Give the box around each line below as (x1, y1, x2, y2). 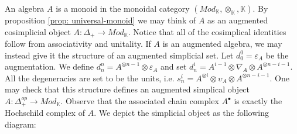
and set (161, 60, 187, 73)
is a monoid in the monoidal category (56, 2, 190, 14)
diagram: (5, 118, 36, 130)
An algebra (5, 2, 45, 14)
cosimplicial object (5, 25, 71, 37)
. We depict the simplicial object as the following (94, 106, 269, 119)
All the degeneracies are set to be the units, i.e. (5, 71, 175, 84)
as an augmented (207, 14, 268, 26)
